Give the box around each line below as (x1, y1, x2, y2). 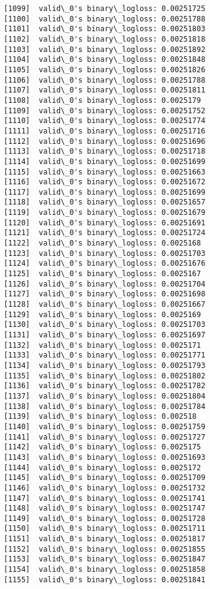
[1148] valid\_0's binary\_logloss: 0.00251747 (4, 504, 206, 513)
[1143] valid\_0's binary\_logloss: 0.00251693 (4, 452, 206, 462)
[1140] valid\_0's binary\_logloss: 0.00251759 (4, 422, 206, 431)
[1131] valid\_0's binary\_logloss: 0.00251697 (4, 331, 206, 339)
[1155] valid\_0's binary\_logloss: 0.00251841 (4, 575, 206, 584)
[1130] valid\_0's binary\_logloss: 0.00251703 (4, 320, 206, 329)
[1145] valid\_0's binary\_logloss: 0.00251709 (4, 473, 206, 482)
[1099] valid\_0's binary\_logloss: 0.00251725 (4, 4, 206, 13)
